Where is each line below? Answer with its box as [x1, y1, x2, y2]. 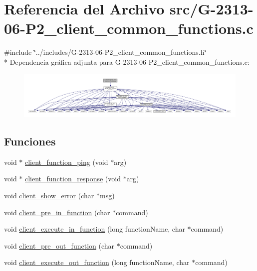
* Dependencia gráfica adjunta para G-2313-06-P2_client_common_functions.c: [4, 56, 250, 67]
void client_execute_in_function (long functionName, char [4, 224, 185, 234]
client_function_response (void [25, 173, 121, 184]
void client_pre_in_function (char [4, 207, 110, 217]
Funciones [4, 134, 56, 149]
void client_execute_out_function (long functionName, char [4, 257, 190, 268]
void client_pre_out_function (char [4, 240, 115, 251]
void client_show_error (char [4, 190, 94, 201]
